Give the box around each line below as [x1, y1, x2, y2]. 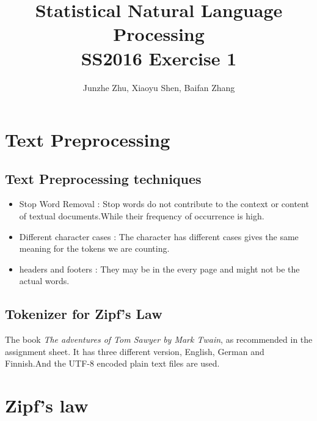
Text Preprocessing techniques [5, 169, 202, 188]
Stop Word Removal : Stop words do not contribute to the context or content [19, 197, 309, 210]
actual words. [19, 274, 70, 287]
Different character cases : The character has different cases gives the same [19, 230, 299, 243]
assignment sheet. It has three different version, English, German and [5, 345, 264, 357]
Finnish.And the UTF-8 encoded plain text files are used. [5, 357, 220, 370]
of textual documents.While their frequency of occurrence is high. [19, 210, 264, 222]
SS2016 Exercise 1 [81, 45, 237, 70]
